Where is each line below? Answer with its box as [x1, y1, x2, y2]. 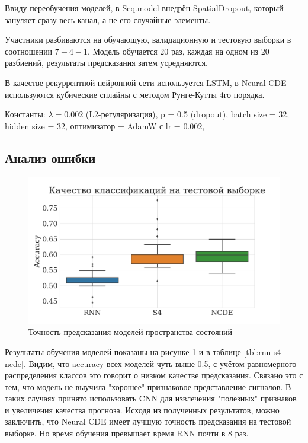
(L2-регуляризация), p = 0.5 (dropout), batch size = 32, [85, 108, 290, 120]
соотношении [5, 44, 53, 57]
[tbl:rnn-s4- [243, 345, 284, 358]
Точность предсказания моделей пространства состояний [28, 326, 233, 338]
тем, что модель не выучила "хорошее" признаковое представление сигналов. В [5, 380, 291, 393]
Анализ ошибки [5, 148, 96, 167]
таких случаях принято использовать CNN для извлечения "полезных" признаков [5, 392, 297, 404]
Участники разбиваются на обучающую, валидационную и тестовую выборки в [5, 33, 291, 46]
